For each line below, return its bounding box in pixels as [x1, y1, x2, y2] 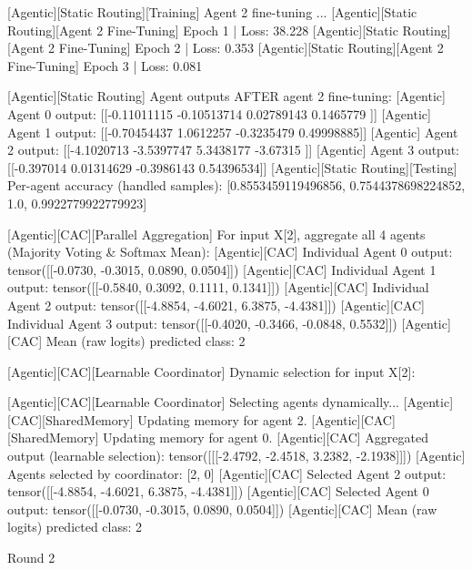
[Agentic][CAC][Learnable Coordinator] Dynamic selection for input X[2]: [7, 361, 416, 381]
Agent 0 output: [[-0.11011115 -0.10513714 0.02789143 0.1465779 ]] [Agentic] [7, 104, 431, 123]
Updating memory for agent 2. [137, 410, 307, 429]
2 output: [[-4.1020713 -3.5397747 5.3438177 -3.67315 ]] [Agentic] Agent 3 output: [7, 140, 460, 159]
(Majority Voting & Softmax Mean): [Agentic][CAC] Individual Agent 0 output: [7, 242, 453, 261]
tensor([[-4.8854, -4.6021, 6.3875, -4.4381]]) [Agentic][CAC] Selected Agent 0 [7, 482, 429, 501]
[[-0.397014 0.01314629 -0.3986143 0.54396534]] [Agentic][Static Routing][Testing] [7, 158, 457, 177]
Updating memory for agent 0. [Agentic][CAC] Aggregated [103, 428, 428, 447]
